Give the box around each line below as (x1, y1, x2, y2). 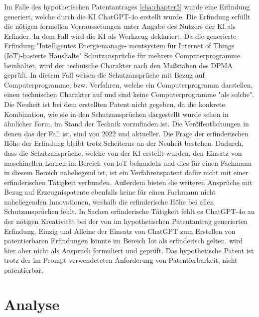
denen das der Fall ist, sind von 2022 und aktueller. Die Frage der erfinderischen (4, 128, 249, 138)
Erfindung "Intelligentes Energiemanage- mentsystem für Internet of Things (4, 40, 235, 51)
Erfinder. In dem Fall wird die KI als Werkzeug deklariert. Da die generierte (4, 30, 237, 41)
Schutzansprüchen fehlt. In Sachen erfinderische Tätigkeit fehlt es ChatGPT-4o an (4, 206, 255, 216)
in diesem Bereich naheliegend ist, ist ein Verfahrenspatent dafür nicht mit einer (4, 167, 249, 178)
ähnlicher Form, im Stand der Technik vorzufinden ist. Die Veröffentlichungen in (4, 118, 249, 129)
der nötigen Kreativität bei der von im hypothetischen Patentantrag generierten (4, 216, 248, 226)
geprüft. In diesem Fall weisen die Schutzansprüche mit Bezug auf (4, 70, 205, 80)
